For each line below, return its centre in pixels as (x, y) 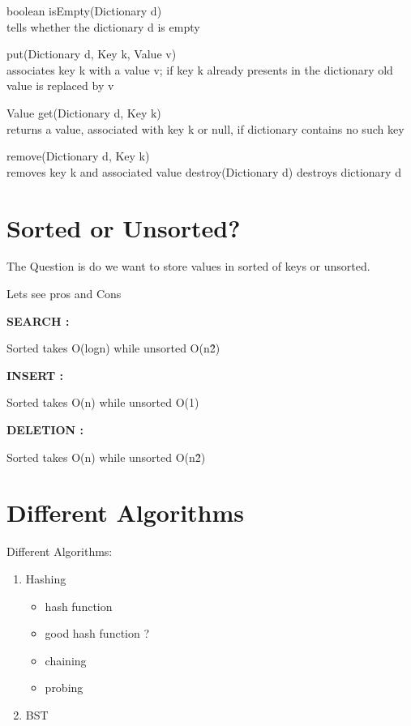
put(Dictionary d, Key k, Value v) (92, 54)
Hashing (46, 578)
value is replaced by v (60, 85)
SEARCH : (38, 320)
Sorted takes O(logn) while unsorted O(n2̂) (113, 348)
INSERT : (35, 375)
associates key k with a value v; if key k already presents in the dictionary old (200, 69)
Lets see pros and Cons (64, 294)
